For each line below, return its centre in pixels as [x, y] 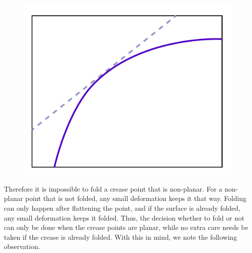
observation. [22, 246]
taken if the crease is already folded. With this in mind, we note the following [121, 237]
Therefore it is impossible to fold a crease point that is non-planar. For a [113, 188]
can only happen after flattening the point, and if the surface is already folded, [122, 208]
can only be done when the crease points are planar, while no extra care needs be [126, 227]
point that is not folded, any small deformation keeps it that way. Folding [136, 198]
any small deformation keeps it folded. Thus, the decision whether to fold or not [124, 217]
